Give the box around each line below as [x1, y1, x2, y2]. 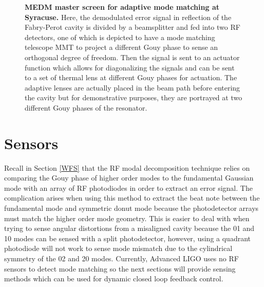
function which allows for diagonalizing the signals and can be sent [25, 62, 235, 73]
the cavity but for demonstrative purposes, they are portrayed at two [25, 92, 242, 103]
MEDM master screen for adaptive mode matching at [25, 2, 219, 12]
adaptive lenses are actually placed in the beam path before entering [25, 82, 240, 93]
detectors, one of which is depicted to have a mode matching [25, 31, 215, 42]
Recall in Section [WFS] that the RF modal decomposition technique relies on [4, 162, 250, 173]
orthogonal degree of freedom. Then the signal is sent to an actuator [25, 51, 240, 62]
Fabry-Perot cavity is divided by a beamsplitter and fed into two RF [25, 22, 240, 32]
